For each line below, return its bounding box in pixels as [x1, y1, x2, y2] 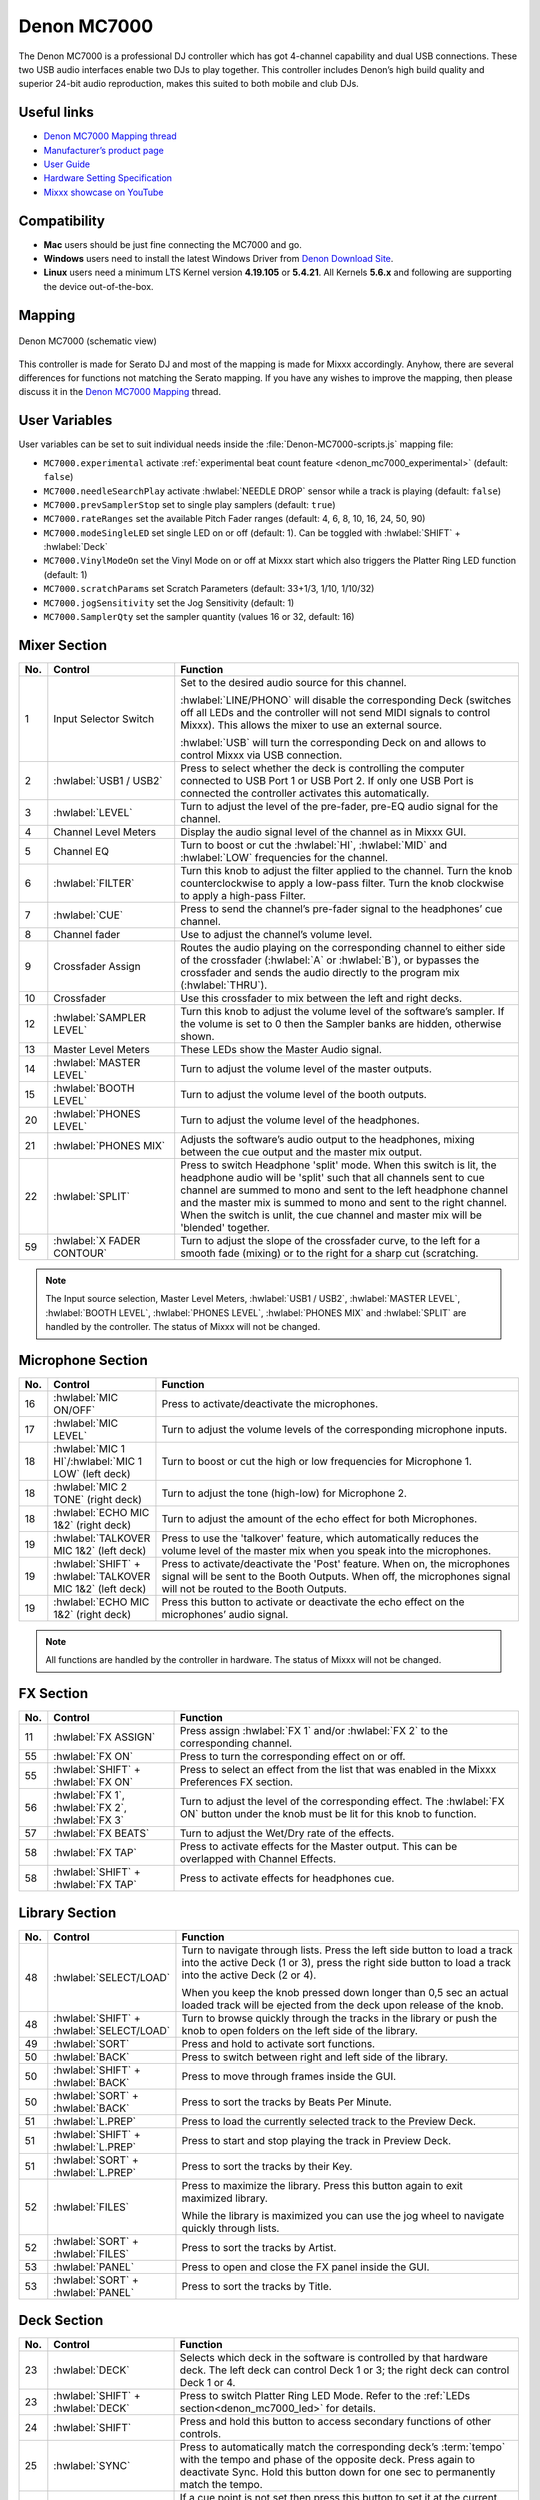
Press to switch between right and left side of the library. [181, 2050, 449, 2064]
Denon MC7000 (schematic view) [18, 335, 157, 347]
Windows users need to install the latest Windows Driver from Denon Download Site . [43, 253, 394, 265]
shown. [180, 1029, 215, 1043]
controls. [179, 2427, 222, 2441]
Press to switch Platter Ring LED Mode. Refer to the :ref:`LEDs [179, 2389, 470, 2403]
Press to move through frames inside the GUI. [181, 2069, 397, 2083]
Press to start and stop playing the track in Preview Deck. [181, 2133, 452, 2147]
